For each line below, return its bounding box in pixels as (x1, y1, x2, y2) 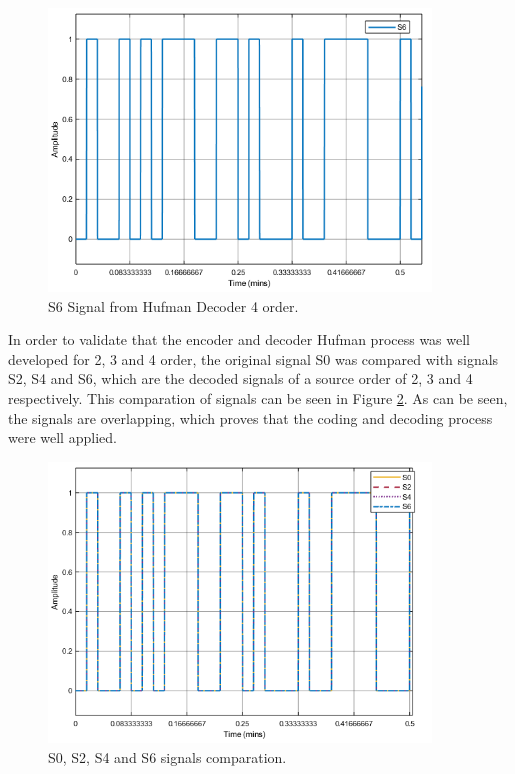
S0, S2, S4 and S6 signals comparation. (48, 746, 287, 767)
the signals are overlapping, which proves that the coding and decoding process (8, 407, 493, 428)
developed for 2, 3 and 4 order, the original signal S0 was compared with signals (8, 348, 499, 369)
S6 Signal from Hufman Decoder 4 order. (48, 295, 299, 316)
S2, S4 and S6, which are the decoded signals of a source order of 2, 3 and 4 (8, 368, 473, 389)
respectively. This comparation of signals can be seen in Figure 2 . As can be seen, (8, 388, 508, 409)
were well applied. (8, 427, 117, 448)
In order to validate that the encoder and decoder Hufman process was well (8, 329, 471, 350)
